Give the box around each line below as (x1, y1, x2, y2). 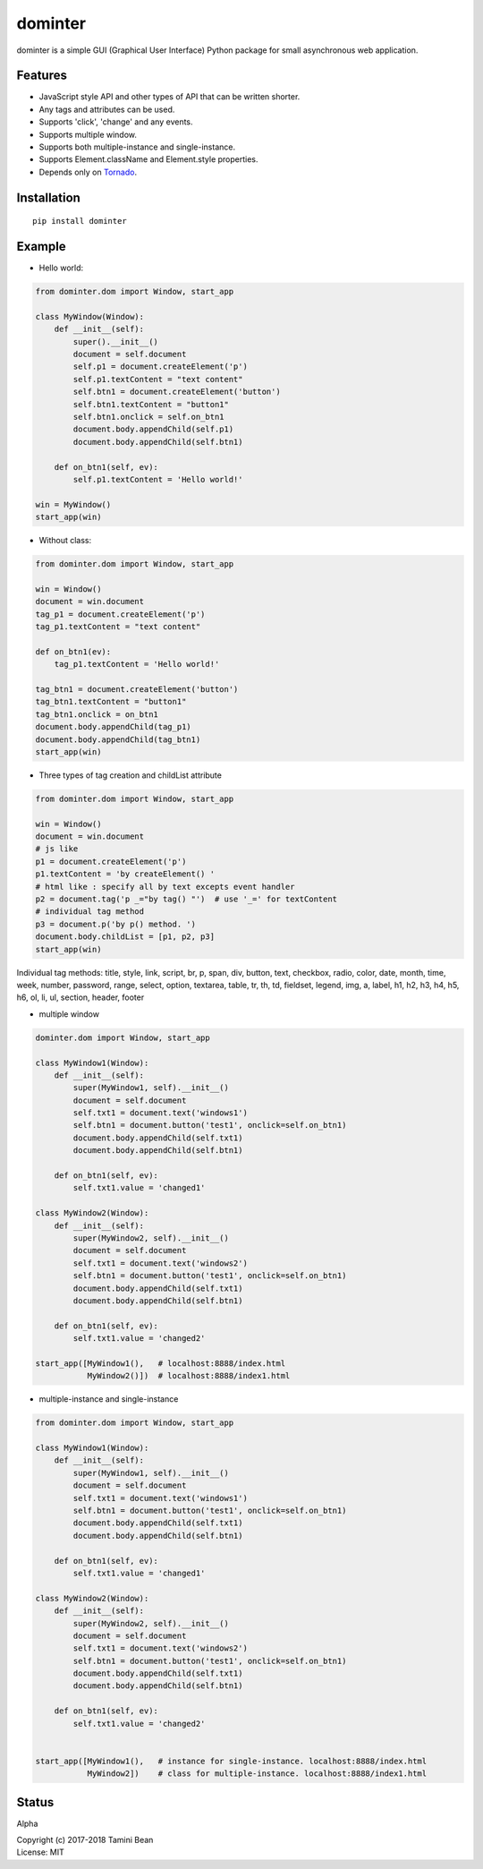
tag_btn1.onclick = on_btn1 (35, 709, 158, 720)
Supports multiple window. (38, 129, 138, 140)
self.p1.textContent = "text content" (72, 374, 243, 384)
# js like (35, 844, 79, 854)
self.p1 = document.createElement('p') (72, 362, 248, 371)
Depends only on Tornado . (38, 166, 138, 177)
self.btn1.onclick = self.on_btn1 (72, 412, 225, 422)
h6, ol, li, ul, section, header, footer (16, 992, 145, 1003)
